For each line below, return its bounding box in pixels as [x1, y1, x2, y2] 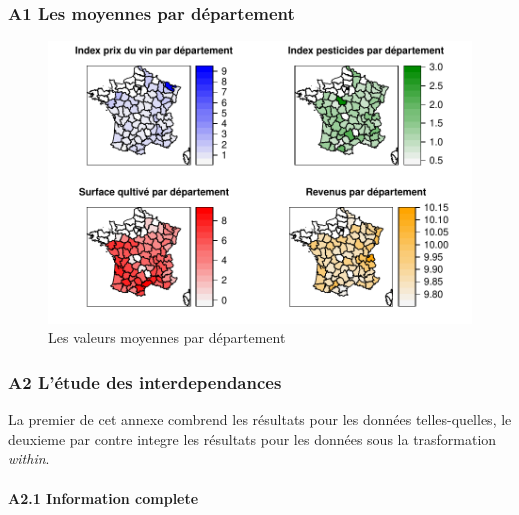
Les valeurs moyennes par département [48, 327, 286, 348]
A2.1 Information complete [8, 487, 199, 508]
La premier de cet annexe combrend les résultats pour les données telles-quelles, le [8, 409, 512, 430]
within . [8, 448, 50, 469]
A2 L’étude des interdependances [8, 369, 282, 394]
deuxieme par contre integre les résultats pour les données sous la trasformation [8, 428, 497, 449]
